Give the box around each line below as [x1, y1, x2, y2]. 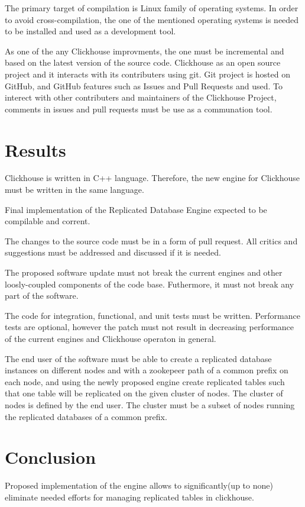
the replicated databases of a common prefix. [5, 410, 167, 422]
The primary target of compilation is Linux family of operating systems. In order [5, 2, 298, 14]
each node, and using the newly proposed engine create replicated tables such [5, 375, 285, 387]
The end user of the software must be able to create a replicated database [5, 352, 272, 364]
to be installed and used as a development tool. [5, 25, 176, 37]
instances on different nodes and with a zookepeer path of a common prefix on [5, 364, 288, 376]
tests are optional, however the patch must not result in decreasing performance [5, 321, 294, 333]
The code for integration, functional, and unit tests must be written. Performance [5, 309, 300, 321]
